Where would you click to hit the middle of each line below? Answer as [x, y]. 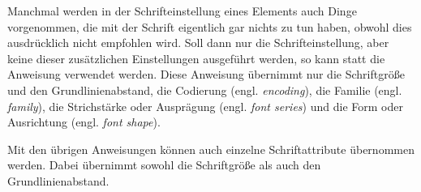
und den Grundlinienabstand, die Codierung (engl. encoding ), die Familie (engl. [205, 90]
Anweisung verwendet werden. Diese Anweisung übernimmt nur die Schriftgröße [206, 74]
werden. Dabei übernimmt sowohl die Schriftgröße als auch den [164, 165]
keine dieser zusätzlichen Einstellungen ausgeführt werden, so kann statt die [196, 58]
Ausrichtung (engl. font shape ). [84, 122]
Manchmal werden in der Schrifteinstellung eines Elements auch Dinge [182, 11]
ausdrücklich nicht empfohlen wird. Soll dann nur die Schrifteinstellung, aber [198, 43]
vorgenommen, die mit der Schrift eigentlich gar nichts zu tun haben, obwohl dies [210, 26]
